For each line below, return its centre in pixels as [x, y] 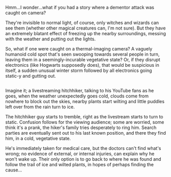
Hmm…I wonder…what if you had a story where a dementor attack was [80, 7]
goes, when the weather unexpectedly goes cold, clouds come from [77, 96]
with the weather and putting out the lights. [51, 39]
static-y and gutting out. [31, 76]
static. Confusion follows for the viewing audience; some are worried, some [85, 122]
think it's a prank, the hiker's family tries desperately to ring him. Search [81, 128]
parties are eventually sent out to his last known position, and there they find [86, 133]
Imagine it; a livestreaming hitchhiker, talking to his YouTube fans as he [80, 91]
